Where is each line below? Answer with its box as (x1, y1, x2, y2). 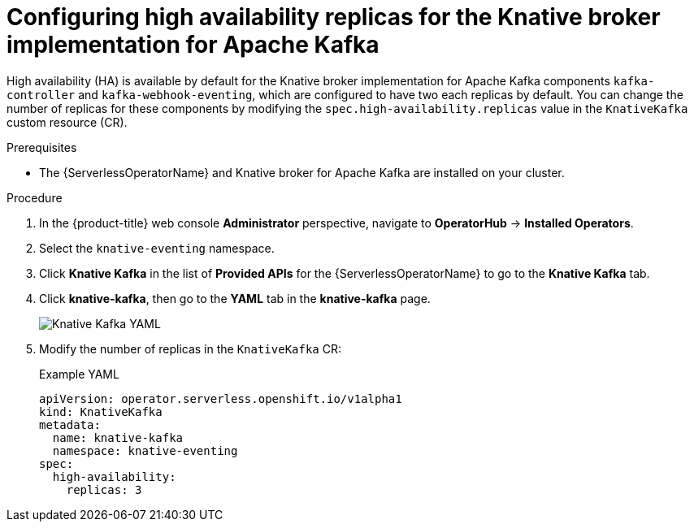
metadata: (39, 418, 101, 431)
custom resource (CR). (7, 115, 128, 129)
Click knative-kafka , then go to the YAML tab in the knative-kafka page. (39, 291, 431, 305)
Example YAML (39, 366, 119, 381)
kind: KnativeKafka (39, 405, 163, 418)
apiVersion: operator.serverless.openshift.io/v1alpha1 (39, 392, 402, 405)
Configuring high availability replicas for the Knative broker (7, 3, 661, 31)
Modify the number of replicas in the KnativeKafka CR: (39, 341, 342, 356)
